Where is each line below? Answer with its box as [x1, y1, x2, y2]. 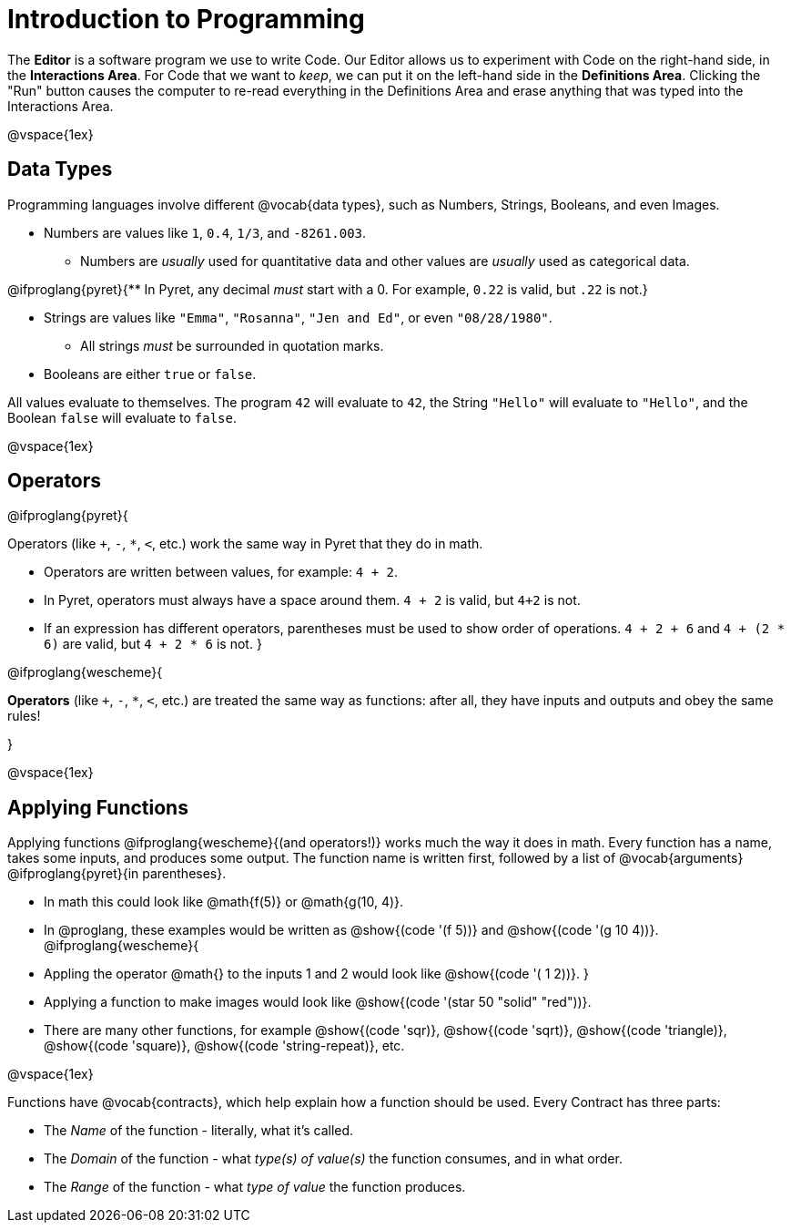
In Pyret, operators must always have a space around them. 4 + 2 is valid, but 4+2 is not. [44, 592, 581, 609]
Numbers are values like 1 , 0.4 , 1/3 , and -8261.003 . [44, 224, 367, 241]
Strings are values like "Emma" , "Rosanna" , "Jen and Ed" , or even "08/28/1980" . [44, 309, 553, 325]
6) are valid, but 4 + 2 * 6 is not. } [44, 636, 262, 652]
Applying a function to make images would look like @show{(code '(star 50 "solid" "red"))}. [44, 994, 592, 1010]
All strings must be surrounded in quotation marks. [80, 337, 384, 354]
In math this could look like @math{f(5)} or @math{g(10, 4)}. [44, 894, 404, 910]
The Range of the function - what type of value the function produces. [44, 1179, 466, 1195]
